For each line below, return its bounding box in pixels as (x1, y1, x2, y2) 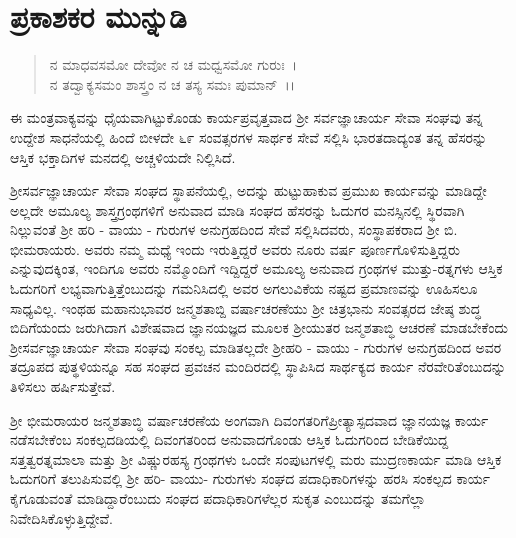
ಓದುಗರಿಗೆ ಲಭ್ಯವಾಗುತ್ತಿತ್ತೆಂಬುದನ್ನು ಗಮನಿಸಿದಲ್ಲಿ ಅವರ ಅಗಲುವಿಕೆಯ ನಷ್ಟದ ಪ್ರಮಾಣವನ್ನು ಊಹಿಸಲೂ (10, 278, 478, 299)
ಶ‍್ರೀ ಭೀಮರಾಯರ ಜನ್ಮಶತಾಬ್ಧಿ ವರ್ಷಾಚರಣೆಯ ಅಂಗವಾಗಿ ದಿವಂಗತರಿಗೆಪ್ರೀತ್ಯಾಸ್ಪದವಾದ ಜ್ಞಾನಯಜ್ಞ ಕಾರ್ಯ (10, 409, 489, 430)
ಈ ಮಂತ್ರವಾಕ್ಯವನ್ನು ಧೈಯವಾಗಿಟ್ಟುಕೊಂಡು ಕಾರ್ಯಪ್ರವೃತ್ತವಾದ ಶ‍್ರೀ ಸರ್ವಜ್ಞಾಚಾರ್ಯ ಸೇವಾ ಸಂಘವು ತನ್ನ (10, 107, 483, 128)
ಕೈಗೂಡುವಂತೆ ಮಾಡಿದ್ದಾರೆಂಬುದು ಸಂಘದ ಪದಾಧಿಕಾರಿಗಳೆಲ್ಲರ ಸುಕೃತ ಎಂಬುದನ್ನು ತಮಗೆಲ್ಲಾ (10, 488, 426, 508)
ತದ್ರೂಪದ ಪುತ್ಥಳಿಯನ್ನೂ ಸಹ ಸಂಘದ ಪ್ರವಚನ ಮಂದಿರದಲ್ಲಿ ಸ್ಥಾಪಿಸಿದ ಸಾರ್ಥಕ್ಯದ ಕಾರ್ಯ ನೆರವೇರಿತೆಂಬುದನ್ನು (10, 356, 506, 377)
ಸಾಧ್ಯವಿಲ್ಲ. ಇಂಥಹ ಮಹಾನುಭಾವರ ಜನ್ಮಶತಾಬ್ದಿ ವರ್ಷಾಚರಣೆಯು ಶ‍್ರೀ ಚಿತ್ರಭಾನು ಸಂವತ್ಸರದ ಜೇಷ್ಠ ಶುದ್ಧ (10, 297, 481, 318)
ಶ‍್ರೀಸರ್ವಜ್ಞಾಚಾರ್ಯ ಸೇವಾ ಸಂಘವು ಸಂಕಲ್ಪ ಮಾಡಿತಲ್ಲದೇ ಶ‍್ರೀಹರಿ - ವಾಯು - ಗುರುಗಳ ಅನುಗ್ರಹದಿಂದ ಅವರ (10, 336, 502, 357)
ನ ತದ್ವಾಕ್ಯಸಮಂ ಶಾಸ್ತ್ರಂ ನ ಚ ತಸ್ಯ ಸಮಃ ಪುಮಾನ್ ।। (49, 73, 296, 94)
